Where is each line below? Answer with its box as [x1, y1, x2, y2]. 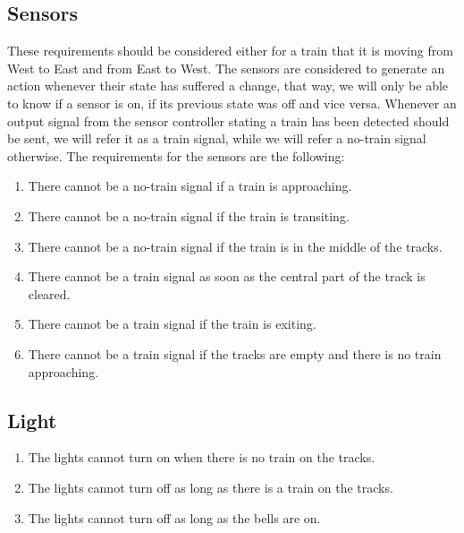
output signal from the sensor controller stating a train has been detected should [7, 111, 450, 130]
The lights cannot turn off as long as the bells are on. [28, 508, 321, 527]
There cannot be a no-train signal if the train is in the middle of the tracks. [28, 236, 443, 255]
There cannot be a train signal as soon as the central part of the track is [28, 267, 426, 286]
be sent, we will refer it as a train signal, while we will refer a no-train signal [7, 129, 426, 148]
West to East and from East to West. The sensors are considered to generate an [7, 58, 445, 77]
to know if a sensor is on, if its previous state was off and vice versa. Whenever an [7, 93, 457, 112]
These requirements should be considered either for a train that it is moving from [7, 41, 453, 60]
